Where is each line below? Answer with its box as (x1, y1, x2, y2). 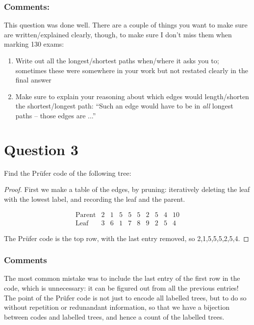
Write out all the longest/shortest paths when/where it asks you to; (15, 55, 219, 65)
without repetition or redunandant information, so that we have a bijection (4, 302, 229, 312)
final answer (15, 75, 51, 85)
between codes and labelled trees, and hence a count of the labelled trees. (4, 311, 225, 322)
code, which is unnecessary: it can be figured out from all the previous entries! (4, 282, 239, 293)
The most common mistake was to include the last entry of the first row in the (4, 273, 240, 283)
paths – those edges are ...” (15, 110, 96, 120)
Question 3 (4, 139, 78, 159)
